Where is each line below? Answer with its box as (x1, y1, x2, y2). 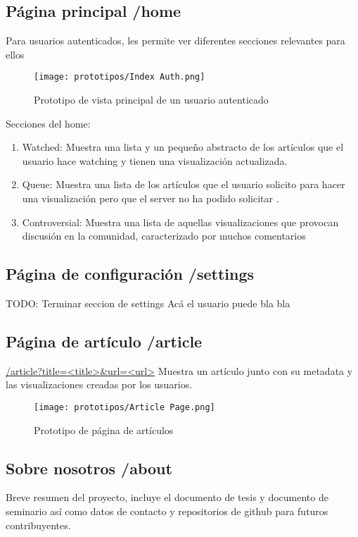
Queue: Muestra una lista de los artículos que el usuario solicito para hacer (22, 177, 345, 192)
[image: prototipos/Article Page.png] (34, 402, 215, 412)
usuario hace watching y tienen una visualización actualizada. (22, 153, 288, 168)
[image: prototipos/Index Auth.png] (34, 72, 205, 82)
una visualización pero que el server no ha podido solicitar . (22, 191, 279, 206)
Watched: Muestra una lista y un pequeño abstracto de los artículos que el (22, 140, 344, 154)
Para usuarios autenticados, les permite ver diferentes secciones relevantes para (6, 33, 345, 48)
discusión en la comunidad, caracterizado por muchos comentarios (22, 228, 306, 243)
